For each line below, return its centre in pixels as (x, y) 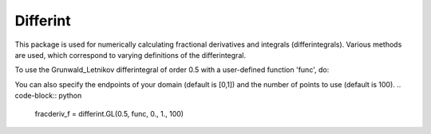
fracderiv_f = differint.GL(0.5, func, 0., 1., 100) (109, 113)
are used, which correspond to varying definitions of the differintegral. (130, 55)
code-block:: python (48, 96)
